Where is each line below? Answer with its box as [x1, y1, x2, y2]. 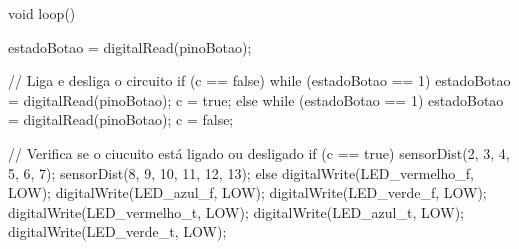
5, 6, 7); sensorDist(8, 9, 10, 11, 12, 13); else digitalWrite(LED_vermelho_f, [8, 162, 474, 183]
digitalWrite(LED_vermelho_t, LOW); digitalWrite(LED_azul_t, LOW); [8, 201, 464, 222]
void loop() [8, 3, 76, 23]
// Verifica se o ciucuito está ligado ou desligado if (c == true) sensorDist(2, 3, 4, [8, 142, 510, 163]
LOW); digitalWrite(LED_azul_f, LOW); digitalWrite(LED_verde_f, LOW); [8, 182, 487, 203]
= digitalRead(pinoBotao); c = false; [8, 109, 234, 130]
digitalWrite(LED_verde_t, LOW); [8, 221, 227, 242]
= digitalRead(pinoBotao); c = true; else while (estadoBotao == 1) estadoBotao [8, 89, 504, 110]
